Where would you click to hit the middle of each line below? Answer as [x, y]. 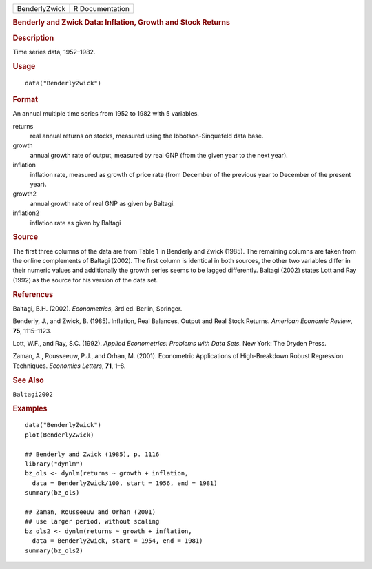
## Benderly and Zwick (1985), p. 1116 [92, 454]
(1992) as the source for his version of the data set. [85, 280]
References [33, 294]
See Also [28, 380]
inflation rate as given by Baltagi [75, 223]
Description [33, 38]
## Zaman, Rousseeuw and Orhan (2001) [91, 512]
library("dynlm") [54, 464]
